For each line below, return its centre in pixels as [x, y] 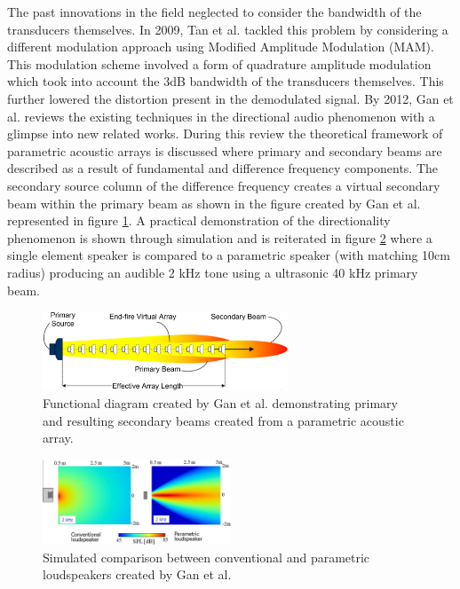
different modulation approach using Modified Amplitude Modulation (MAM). [221, 47]
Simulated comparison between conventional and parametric [206, 557]
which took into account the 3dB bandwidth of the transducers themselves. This [226, 81]
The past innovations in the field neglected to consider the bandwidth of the [214, 12]
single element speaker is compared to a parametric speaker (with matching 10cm [229, 255]
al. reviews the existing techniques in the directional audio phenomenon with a [221, 116]
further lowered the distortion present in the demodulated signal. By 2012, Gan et [230, 98]
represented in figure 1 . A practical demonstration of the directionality [199, 220]
